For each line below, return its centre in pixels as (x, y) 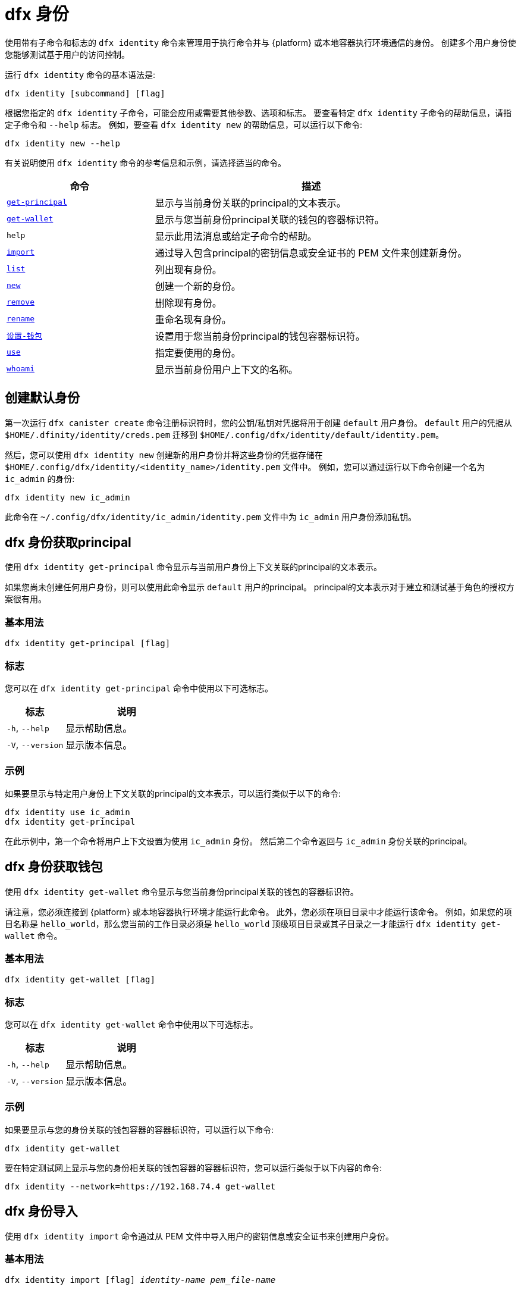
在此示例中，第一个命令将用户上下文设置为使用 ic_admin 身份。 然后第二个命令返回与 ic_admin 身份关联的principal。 (238, 841)
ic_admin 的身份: (40, 478)
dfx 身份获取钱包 (54, 867)
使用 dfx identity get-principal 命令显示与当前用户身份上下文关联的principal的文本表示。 (194, 567)
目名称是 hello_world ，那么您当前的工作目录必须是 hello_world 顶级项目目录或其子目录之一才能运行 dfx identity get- (253, 923)
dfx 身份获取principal (68, 543)
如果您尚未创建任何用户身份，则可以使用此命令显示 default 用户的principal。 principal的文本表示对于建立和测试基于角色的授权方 (260, 587)
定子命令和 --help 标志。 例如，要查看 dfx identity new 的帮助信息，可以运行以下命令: (184, 124)
